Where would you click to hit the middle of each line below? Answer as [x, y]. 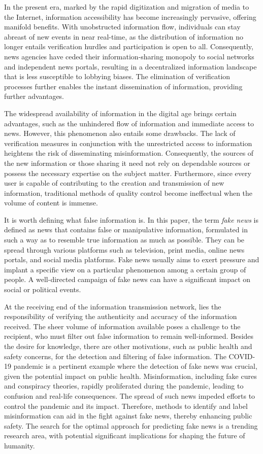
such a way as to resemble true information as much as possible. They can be [124, 240]
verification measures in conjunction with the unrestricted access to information [128, 143]
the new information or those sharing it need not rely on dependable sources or [127, 163]
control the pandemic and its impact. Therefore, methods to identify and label [126, 406]
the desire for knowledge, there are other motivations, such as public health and [128, 346]
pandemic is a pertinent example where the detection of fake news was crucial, [135, 366]
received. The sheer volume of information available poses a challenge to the [122, 326]
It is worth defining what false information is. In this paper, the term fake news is [131, 219]
